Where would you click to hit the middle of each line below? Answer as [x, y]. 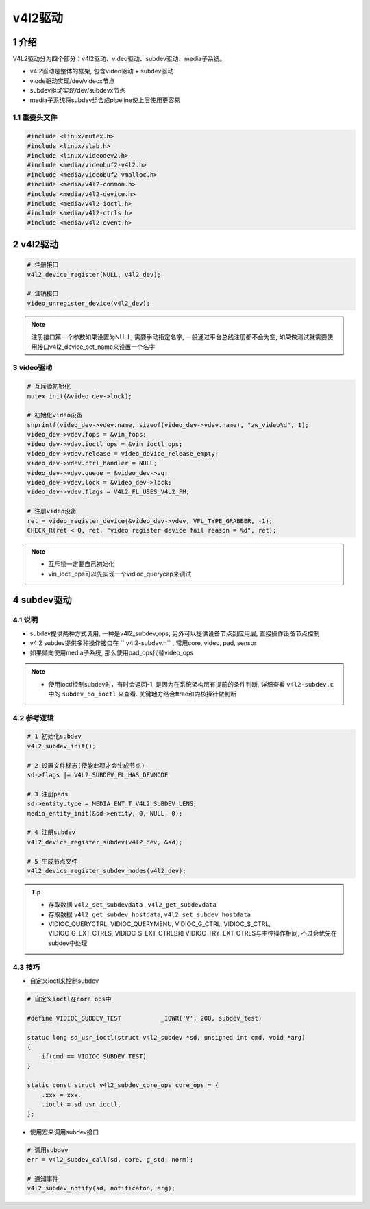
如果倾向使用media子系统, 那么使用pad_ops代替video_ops [112, 652]
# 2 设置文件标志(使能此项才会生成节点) [86, 765]
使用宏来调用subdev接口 [64, 1132]
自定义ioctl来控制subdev [64, 981]
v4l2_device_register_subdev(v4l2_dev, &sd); [105, 842]
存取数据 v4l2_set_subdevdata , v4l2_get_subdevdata [133, 905]
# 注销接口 [43, 294]
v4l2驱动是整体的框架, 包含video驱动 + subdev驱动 [102, 71]
